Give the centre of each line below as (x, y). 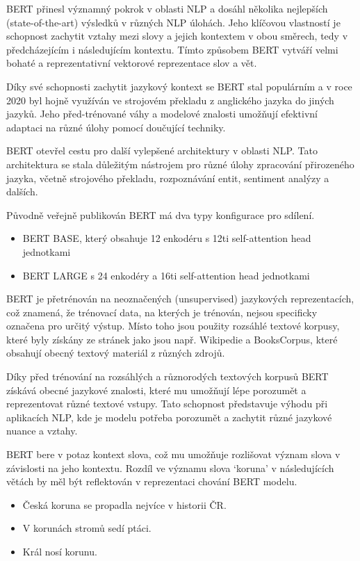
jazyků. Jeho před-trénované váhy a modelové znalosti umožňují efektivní (162, 114)
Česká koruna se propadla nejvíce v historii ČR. (124, 504)
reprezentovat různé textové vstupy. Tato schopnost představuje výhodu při (167, 404)
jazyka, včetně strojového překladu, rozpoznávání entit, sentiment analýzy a (168, 178)
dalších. (22, 192)
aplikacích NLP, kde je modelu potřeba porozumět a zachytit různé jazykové (169, 417)
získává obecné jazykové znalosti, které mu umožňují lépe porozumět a (156, 390)
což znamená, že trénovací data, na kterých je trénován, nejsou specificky (162, 312)
